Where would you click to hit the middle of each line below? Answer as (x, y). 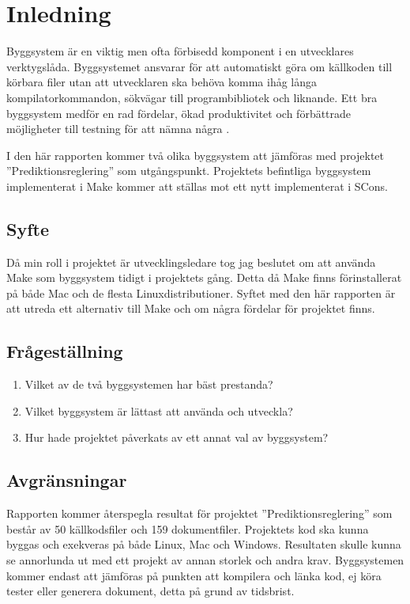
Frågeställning (65, 351)
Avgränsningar (67, 480)
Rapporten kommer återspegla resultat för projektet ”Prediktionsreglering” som (199, 513)
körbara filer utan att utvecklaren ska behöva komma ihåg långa (162, 82)
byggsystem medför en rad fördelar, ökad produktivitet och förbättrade (179, 113)
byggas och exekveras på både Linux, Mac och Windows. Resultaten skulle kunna (204, 544)
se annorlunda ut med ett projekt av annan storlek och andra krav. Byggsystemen (205, 560)
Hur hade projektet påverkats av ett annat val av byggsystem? (177, 437)
